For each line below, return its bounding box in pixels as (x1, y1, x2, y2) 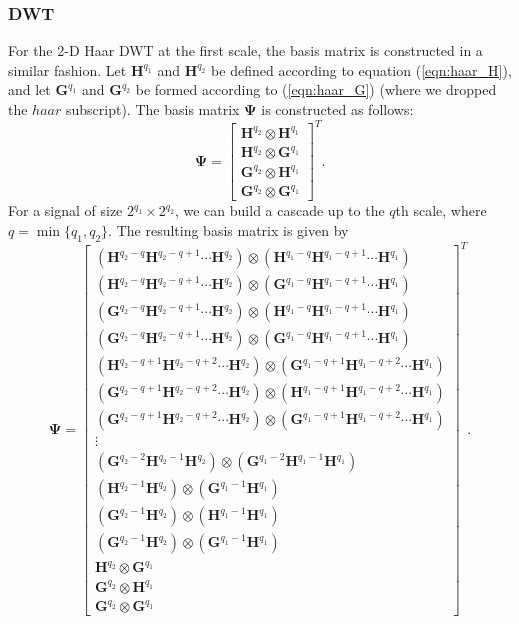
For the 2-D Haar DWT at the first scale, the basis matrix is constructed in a (8, 40, 483, 61)
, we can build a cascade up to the (174, 200, 385, 221)
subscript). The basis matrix (65, 99, 240, 119)
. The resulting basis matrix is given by (108, 219, 349, 240)
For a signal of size (8, 200, 123, 221)
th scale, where (395, 200, 487, 221)
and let (8, 79, 51, 100)
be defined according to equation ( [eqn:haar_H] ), (211, 59, 512, 80)
